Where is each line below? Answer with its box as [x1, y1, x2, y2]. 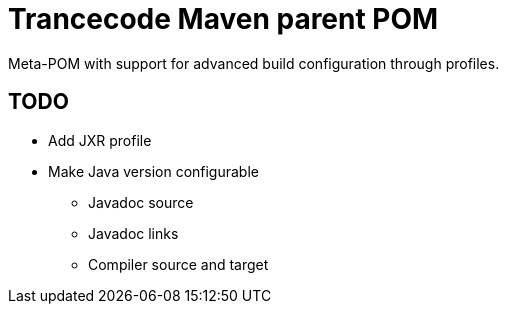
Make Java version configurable [48, 162, 259, 180]
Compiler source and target [88, 255, 269, 273]
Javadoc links [88, 224, 179, 242]
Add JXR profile [48, 131, 152, 149]
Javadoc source [88, 193, 194, 211]
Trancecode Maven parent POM [8, 2, 439, 36]
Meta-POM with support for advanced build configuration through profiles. [8, 54, 500, 72]
